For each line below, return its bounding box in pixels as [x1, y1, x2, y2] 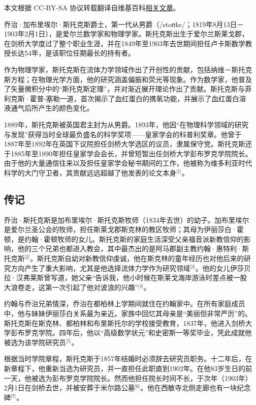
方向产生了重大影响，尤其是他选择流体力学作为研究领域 [10, 262, 190, 273]
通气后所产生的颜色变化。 [10, 103, 94, 113]
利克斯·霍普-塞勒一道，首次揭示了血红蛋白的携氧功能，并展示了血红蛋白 [4, 93, 239, 103]
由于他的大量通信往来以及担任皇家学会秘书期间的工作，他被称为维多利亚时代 [4, 158, 252, 168]
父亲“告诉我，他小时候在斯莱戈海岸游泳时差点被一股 [78, 272, 247, 283]
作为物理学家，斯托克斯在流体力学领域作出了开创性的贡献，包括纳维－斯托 [4, 64, 245, 74]
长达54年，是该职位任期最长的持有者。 [10, 48, 135, 58]
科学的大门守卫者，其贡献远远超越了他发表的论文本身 [4, 167, 176, 177]
